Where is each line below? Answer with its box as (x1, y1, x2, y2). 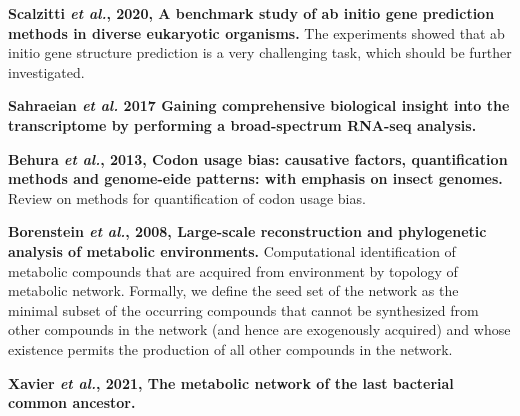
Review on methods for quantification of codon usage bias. (8, 187, 366, 208)
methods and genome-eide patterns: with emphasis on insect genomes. (8, 168, 503, 189)
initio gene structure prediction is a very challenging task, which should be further (8, 42, 512, 63)
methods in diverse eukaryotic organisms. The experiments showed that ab (8, 22, 505, 43)
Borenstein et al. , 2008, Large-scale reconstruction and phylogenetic (8, 221, 487, 242)
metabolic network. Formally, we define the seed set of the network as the (8, 280, 459, 301)
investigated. (8, 61, 85, 82)
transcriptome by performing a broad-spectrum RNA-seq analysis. (8, 114, 477, 135)
